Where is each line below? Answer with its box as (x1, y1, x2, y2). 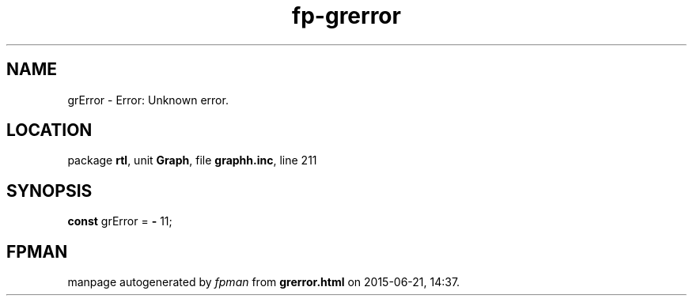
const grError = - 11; (67, 214, 172, 228)
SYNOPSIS (6, 180, 93, 201)
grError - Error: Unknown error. (67, 92, 229, 107)
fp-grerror (292, 2, 401, 29)
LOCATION (6, 120, 93, 141)
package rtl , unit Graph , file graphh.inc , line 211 (67, 153, 317, 168)
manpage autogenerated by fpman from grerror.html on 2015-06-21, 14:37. (67, 275, 460, 289)
